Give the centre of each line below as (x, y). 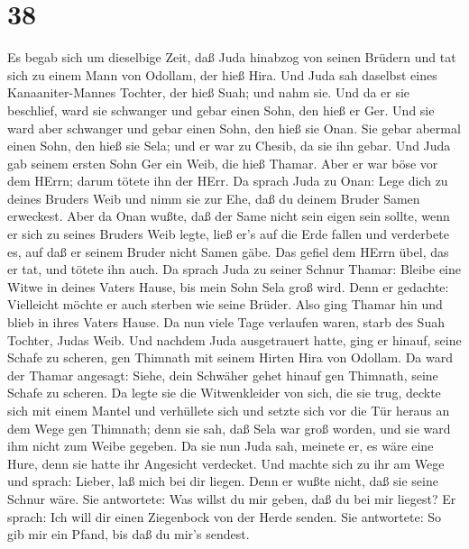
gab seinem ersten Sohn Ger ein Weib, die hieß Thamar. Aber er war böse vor (223, 163)
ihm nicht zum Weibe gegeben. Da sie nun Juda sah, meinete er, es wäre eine (221, 446)
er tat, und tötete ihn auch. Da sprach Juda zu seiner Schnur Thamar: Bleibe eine (234, 269)
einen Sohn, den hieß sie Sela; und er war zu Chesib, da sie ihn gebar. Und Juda (229, 146)
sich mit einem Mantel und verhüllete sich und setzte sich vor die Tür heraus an (229, 410)
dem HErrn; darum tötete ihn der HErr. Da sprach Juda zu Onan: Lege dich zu (228, 181)
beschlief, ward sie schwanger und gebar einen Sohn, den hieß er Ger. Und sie (221, 110)
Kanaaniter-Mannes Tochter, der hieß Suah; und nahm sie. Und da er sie (209, 92)
